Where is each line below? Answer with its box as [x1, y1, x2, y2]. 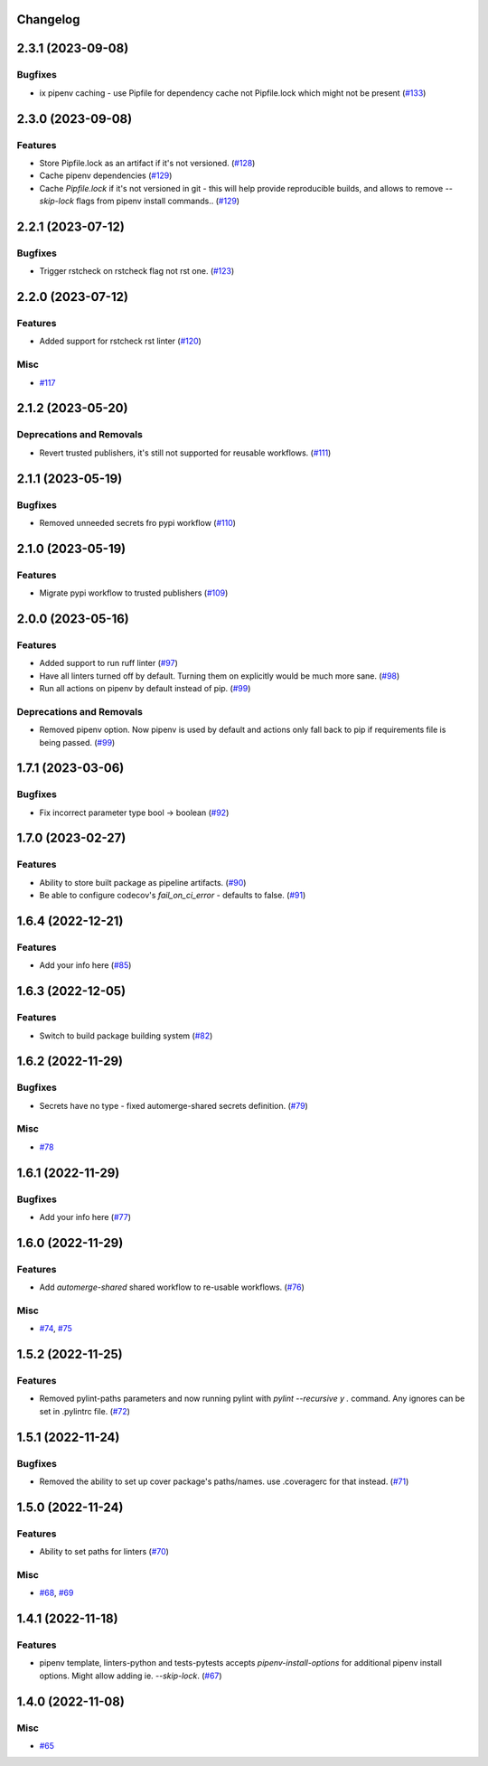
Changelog [16, 12, 80, 27]
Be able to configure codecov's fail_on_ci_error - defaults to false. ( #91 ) [39, 890, 306, 901]
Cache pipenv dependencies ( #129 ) [39, 170, 173, 181]
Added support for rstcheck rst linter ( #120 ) [39, 335, 202, 347]
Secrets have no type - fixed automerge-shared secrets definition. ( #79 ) [39, 1100, 309, 1111]
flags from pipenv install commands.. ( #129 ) [75, 195, 239, 207]
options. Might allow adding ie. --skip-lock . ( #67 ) [39, 1670, 222, 1681]
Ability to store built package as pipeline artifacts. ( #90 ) [39, 877, 247, 888]
